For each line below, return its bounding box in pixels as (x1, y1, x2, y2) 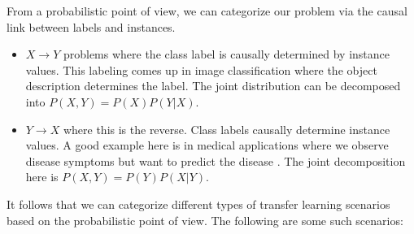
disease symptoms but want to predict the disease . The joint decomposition (25, 152, 406, 169)
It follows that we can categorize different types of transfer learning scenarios (7, 195, 390, 212)
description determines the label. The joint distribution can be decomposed (25, 77, 401, 94)
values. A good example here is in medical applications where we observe (25, 136, 389, 154)
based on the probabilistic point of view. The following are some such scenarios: (7, 211, 403, 228)
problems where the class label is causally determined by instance (63, 45, 390, 63)
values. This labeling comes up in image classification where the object (25, 61, 377, 78)
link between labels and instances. (7, 18, 176, 35)
